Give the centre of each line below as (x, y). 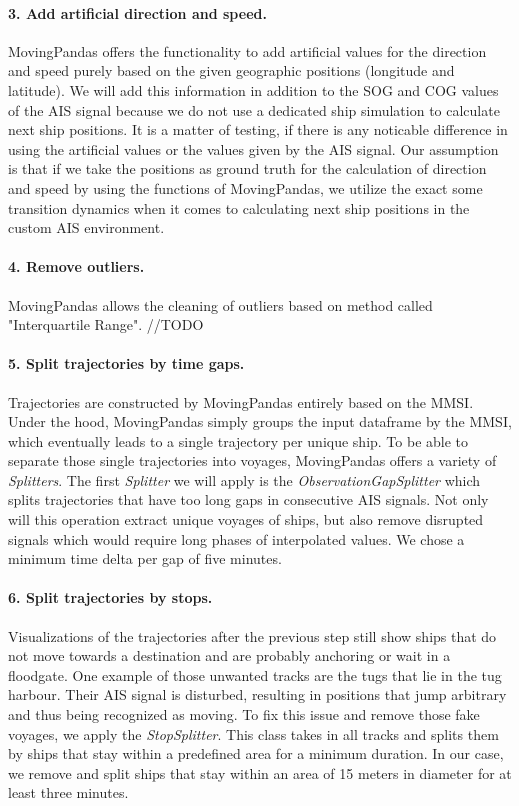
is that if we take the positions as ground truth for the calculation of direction (247, 168)
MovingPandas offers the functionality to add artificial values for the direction (247, 50)
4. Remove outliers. (76, 266)
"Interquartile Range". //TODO (106, 324)
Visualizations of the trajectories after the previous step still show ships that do (252, 635)
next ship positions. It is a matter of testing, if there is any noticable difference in (258, 129)
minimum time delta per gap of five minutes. (145, 558)
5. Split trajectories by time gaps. (126, 363)
